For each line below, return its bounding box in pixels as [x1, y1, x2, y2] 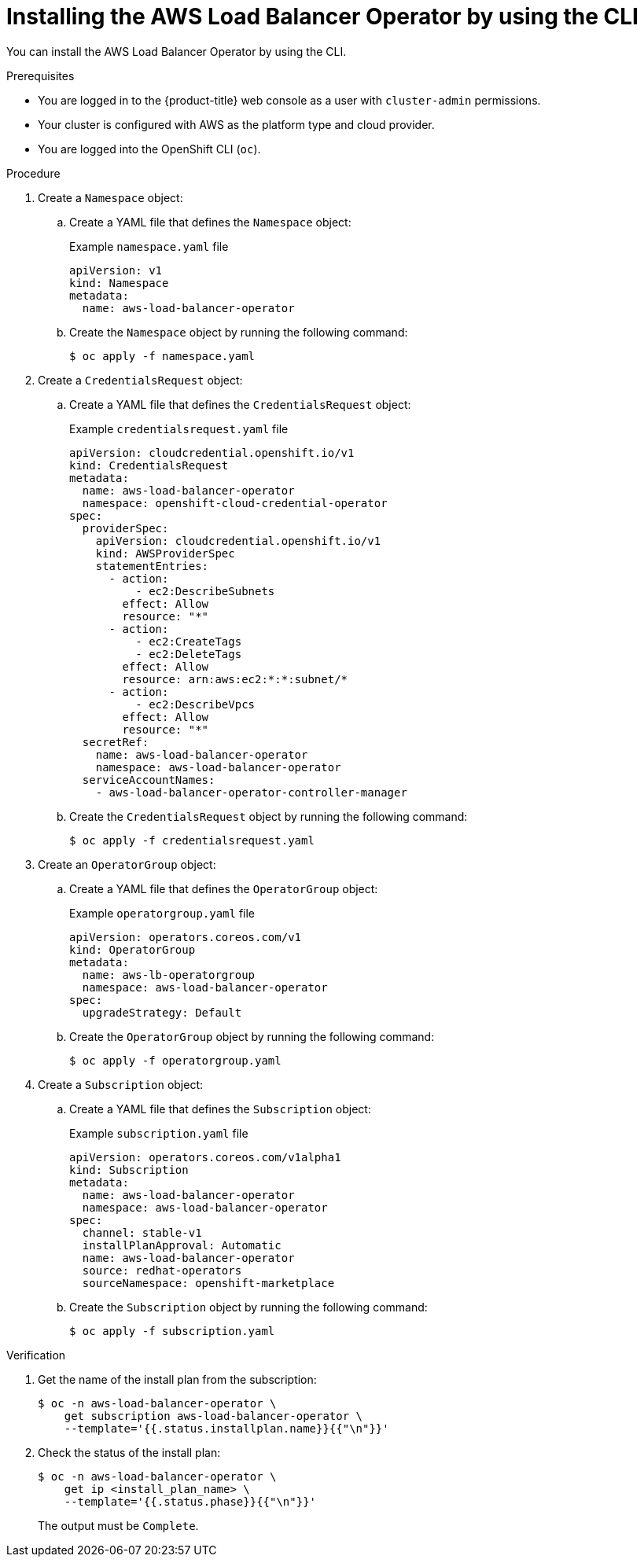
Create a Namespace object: [38, 190, 183, 204]
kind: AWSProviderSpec [95, 546, 235, 560]
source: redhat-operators [82, 1263, 242, 1277]
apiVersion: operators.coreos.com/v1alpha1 [69, 1150, 341, 1164]
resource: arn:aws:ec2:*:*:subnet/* [122, 672, 348, 686]
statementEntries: [95, 559, 209, 572]
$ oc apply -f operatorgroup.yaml [69, 1054, 282, 1067]
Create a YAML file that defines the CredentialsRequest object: [69, 397, 411, 411]
